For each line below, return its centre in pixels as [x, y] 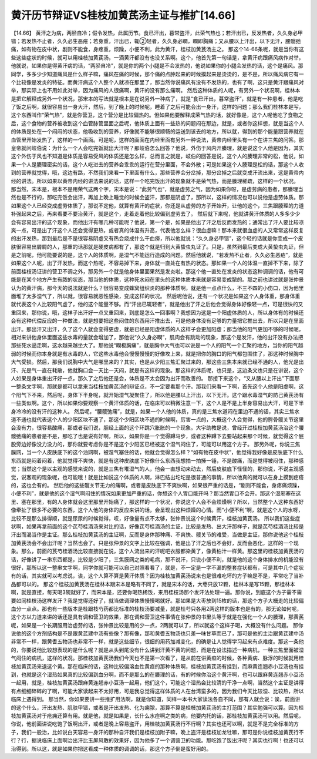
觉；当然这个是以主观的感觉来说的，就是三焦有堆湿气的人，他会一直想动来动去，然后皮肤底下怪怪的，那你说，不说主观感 [157, 469]
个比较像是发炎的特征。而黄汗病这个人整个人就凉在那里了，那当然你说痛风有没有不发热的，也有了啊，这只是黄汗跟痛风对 [157, 82]
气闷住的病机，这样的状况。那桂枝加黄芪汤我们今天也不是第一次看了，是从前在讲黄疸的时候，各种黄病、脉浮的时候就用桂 [157, 658]
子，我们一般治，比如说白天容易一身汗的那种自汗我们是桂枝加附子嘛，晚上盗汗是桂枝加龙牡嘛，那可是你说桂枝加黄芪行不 [157, 732]
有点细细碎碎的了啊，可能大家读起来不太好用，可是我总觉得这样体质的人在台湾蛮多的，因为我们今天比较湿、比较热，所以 [157, 691]
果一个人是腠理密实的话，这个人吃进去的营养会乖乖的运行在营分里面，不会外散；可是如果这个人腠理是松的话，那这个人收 [157, 164]
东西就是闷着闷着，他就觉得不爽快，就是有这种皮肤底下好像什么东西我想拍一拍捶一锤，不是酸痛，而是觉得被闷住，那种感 [157, 460]
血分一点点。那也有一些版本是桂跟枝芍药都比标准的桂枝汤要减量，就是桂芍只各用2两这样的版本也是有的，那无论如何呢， [156, 608]
